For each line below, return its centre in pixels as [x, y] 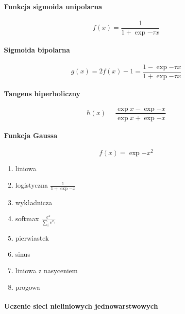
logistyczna [32, 185]
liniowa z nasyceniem [46, 270]
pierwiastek [32, 237]
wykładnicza [34, 202]
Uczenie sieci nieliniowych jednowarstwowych [81, 305]
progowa [28, 287]
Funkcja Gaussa [31, 135]
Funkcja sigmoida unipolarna [53, 6]
